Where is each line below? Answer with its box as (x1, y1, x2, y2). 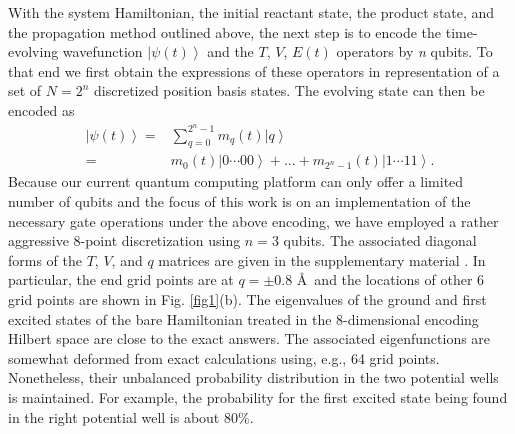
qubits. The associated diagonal (283, 230, 477, 251)
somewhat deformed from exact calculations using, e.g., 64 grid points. (8, 347, 440, 368)
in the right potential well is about (8, 406, 220, 427)
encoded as (8, 99, 75, 120)
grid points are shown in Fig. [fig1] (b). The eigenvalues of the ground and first (8, 289, 487, 310)
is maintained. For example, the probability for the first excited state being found (8, 387, 508, 408)
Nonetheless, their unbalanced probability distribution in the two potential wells (8, 367, 499, 388)
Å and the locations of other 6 (296, 269, 485, 290)
